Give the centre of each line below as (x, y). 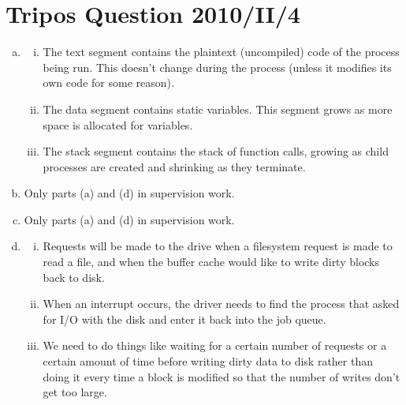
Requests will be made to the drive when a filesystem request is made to (218, 246)
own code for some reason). (108, 82)
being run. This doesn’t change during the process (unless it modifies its (217, 67)
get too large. (75, 392)
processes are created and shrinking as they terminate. (174, 166)
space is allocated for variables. (118, 124)
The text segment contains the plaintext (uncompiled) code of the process (221, 52)
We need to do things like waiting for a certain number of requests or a (215, 345)
